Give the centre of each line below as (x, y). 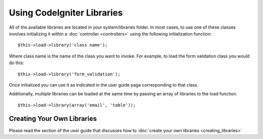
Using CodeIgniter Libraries (66, 13)
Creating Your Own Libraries (53, 119)
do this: (17, 63)
